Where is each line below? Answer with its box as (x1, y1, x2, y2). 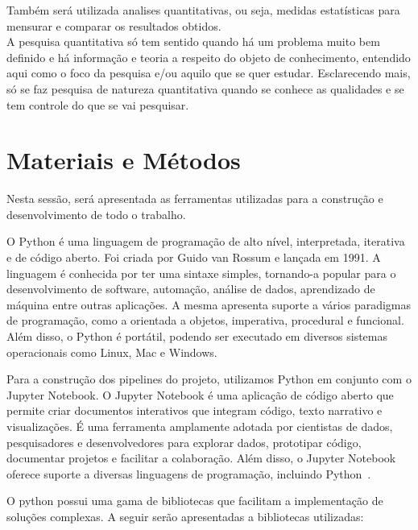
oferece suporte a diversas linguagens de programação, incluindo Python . (6, 465, 371, 482)
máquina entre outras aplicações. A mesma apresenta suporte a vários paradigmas (6, 296, 412, 313)
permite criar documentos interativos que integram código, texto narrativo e (6, 402, 383, 419)
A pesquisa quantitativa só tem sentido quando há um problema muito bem (6, 33, 380, 50)
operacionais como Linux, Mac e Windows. (6, 343, 217, 360)
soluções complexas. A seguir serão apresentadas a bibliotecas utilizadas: (6, 507, 364, 524)
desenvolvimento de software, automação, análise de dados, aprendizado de (6, 280, 375, 297)
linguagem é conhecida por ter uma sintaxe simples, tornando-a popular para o (6, 264, 396, 281)
